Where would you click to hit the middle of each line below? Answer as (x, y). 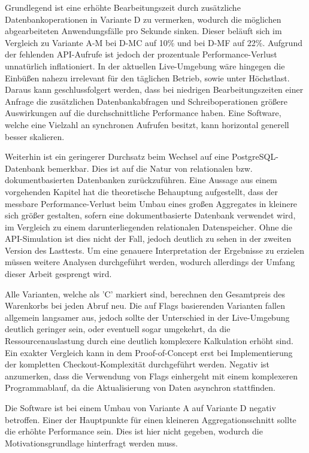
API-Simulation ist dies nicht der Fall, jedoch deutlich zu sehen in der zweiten (148, 238)
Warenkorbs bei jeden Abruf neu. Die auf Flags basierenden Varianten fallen (145, 305)
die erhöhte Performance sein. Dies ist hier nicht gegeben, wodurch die (134, 431)
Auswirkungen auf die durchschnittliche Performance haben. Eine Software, (143, 113)
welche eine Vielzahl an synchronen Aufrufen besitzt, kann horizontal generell (147, 124)
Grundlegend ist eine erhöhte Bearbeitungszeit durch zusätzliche (123, 7)
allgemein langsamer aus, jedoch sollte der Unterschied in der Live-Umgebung (147, 317)
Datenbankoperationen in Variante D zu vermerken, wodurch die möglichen (143, 19)
